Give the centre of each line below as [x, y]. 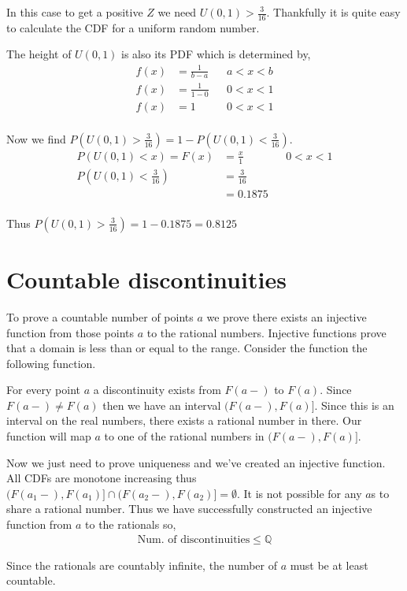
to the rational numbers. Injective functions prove [266, 332]
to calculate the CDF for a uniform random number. [133, 27]
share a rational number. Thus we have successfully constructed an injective [189, 509]
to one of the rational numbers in [184, 436]
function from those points [70, 332]
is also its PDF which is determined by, [216, 54]
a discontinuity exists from [157, 390]
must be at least [329, 565]
